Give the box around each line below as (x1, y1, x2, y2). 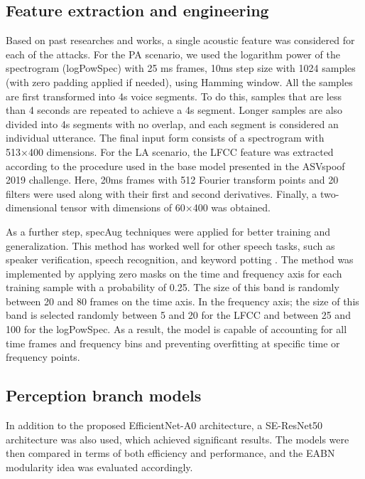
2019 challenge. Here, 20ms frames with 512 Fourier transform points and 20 (6, 172, 339, 187)
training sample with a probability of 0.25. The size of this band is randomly (6, 280, 339, 295)
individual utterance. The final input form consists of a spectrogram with (6, 130, 325, 145)
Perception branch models (6, 384, 202, 406)
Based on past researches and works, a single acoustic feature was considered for (6, 33, 355, 48)
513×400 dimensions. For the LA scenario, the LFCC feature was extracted (6, 144, 334, 159)
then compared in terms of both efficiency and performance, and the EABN (6, 446, 335, 460)
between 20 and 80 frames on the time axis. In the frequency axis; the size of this (6, 293, 359, 308)
